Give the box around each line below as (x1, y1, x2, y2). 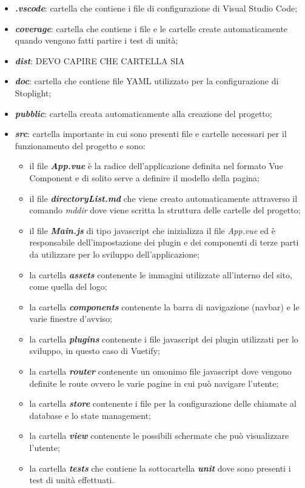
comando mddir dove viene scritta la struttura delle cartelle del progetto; (29, 204, 301, 216)
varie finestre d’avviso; (29, 312, 112, 325)
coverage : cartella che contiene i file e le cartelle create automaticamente (15, 22, 288, 35)
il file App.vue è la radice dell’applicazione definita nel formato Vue (29, 159, 283, 172)
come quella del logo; (29, 280, 107, 293)
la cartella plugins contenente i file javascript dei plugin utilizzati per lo (29, 332, 298, 345)
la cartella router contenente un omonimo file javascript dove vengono (29, 365, 292, 378)
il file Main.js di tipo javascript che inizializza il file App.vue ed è (29, 224, 275, 236)
